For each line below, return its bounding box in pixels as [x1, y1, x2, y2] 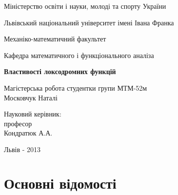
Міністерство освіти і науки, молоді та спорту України [4, 1, 166, 11]
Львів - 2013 [4, 144, 40, 154]
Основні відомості [4, 173, 117, 193]
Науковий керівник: [4, 109, 61, 119]
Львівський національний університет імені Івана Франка [4, 17, 174, 27]
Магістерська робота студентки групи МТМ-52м [4, 82, 147, 93]
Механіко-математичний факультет [4, 34, 106, 44]
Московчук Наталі [4, 92, 58, 102]
